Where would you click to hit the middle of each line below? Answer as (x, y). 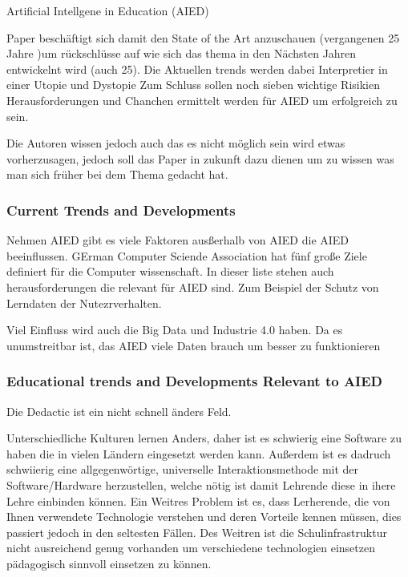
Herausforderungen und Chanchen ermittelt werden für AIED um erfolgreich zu (202, 100)
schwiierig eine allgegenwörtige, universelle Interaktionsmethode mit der (183, 469)
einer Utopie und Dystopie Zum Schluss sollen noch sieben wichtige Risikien (193, 85)
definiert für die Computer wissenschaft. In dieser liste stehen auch (170, 271)
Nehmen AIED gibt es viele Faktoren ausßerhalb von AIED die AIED (178, 240)
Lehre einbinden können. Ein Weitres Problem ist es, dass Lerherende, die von (198, 500)
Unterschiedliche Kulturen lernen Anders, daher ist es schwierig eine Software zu (204, 438)
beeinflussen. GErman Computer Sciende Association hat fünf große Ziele (187, 255)
